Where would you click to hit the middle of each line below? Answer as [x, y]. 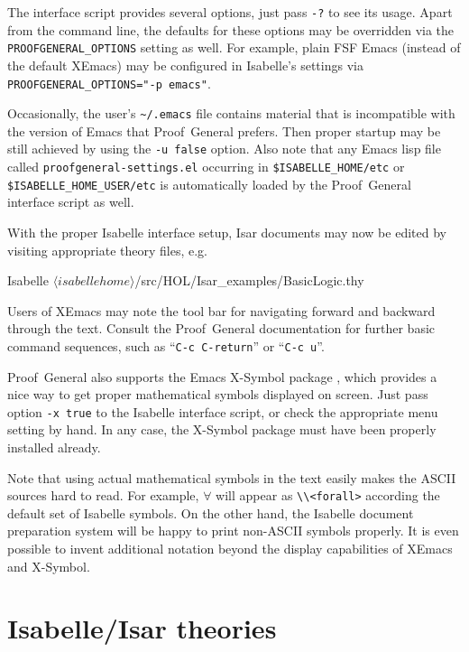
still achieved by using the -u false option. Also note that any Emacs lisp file [224, 149]
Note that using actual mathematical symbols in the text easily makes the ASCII [232, 477]
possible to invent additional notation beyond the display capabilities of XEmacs [230, 549]
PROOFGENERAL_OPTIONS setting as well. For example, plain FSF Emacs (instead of [234, 47]
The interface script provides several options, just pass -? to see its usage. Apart [230, 12]
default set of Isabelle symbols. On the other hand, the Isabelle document [211, 512]
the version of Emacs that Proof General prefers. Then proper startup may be [224, 130]
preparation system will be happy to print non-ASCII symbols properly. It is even [233, 531]
